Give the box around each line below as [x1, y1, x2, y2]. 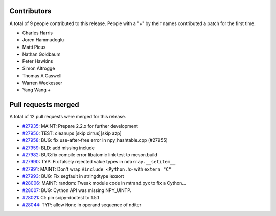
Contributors [9, 7, 52, 15]
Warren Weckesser [22, 80, 62, 86]
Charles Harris [22, 30, 53, 36]
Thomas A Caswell [22, 73, 62, 79]
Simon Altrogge [22, 65, 55, 71]
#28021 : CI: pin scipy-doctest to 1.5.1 [22, 195, 100, 201]
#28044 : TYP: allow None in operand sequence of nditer [22, 202, 142, 208]
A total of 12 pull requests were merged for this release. [9, 113, 126, 119]
